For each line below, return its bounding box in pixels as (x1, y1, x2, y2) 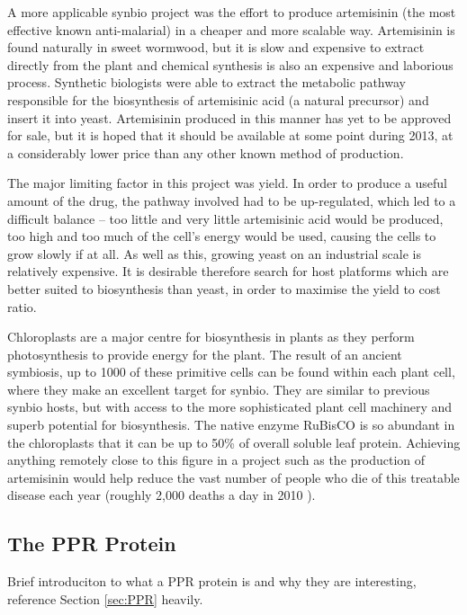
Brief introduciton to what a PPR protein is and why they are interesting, (7, 572, 417, 591)
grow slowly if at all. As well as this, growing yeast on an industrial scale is (7, 244, 421, 263)
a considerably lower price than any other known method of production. (7, 143, 404, 162)
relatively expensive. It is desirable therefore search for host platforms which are (7, 262, 449, 281)
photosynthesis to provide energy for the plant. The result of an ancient (7, 344, 402, 363)
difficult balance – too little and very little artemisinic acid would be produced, (7, 209, 444, 227)
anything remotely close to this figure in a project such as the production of (7, 450, 426, 469)
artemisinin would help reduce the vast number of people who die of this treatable (7, 468, 460, 486)
